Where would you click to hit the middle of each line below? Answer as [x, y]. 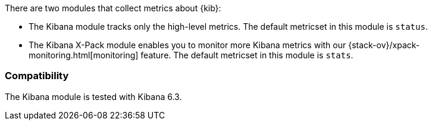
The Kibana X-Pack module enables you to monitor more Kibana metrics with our [187, 45]
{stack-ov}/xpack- [384, 45]
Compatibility [37, 76]
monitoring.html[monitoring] [84, 55]
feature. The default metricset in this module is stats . [247, 55]
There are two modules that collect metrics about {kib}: [113, 8]
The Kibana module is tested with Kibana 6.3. [93, 96]
